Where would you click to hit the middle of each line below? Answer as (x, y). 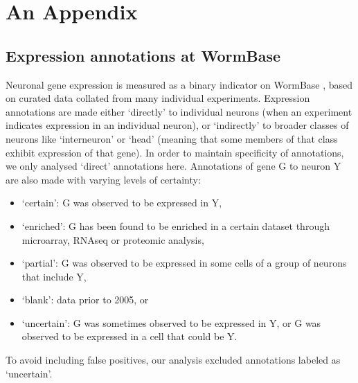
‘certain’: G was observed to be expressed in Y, (122, 203)
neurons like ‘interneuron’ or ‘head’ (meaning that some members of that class (172, 138)
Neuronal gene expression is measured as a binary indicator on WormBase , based (179, 84)
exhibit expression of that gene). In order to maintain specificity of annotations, (175, 152)
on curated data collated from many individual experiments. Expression (158, 98)
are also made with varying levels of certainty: (103, 179)
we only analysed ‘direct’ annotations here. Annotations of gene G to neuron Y (173, 166)
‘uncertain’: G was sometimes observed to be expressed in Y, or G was (171, 322)
